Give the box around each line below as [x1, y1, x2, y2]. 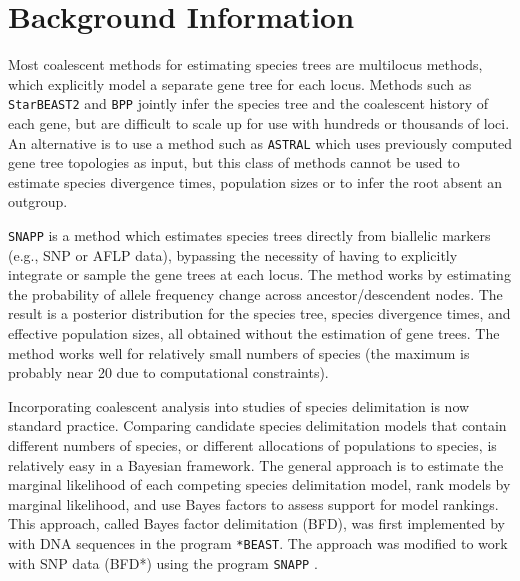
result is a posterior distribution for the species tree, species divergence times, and [8, 303, 511, 324]
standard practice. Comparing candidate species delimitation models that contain [8, 415, 507, 436]
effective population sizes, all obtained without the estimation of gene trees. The [8, 323, 500, 344]
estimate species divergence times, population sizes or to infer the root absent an [8, 171, 503, 192]
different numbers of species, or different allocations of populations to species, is [8, 435, 497, 455]
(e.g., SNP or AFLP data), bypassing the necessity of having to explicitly [8, 244, 458, 265]
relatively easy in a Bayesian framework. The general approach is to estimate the [8, 454, 504, 475]
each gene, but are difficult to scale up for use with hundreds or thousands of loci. [8, 112, 510, 133]
